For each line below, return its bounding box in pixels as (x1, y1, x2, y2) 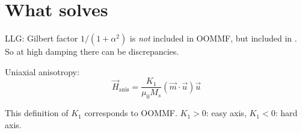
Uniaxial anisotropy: (5, 65, 79, 78)
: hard (275, 107, 298, 119)
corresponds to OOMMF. (84, 107, 177, 119)
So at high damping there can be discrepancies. (5, 45, 179, 58)
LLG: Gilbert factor (5, 32, 78, 45)
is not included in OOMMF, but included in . (129, 32, 297, 45)
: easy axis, (206, 107, 247, 119)
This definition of (5, 107, 69, 119)
